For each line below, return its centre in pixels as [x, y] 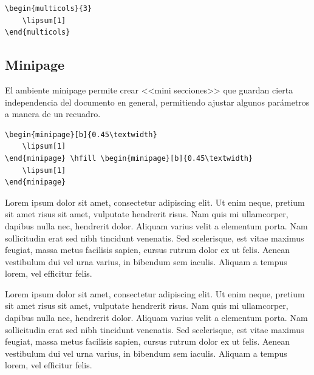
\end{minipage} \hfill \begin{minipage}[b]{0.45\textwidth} [129, 158]
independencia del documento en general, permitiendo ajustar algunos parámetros [157, 102]
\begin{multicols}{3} [49, 8]
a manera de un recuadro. [53, 114]
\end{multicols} [38, 32]
